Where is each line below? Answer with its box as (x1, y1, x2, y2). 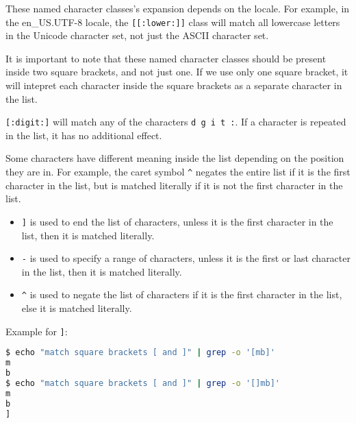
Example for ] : (5, 324, 68, 338)
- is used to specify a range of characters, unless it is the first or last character (21, 251, 351, 265)
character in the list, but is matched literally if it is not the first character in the (5, 178, 343, 192)
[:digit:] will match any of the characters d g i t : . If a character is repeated (5, 114, 346, 129)
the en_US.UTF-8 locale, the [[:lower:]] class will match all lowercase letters (5, 14, 340, 29)
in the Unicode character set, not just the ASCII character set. (5, 28, 269, 43)
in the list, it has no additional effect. (5, 128, 162, 142)
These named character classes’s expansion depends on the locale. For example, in (5, 1, 350, 15)
